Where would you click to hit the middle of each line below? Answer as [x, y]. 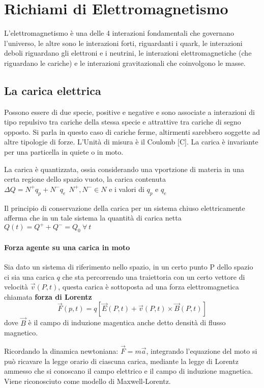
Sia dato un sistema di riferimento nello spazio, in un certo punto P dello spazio [129, 266]
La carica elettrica [53, 90]
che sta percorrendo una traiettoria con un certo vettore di [154, 276]
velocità [16, 287]
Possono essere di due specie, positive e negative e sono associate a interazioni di [129, 112]
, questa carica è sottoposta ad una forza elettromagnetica [149, 287]
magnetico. [21, 333]
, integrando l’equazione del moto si [202, 350]
